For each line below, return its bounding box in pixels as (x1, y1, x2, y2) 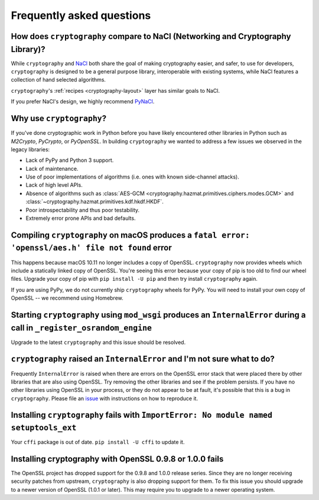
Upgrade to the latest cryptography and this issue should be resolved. (11, 339, 186, 346)
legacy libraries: (11, 145, 50, 153)
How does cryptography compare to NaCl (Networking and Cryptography (11, 31, 291, 41)
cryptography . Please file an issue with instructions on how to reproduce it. (11, 395, 198, 402)
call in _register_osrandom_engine (11, 323, 152, 333)
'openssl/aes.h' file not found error (11, 243, 172, 253)
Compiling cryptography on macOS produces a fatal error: (11, 230, 250, 240)
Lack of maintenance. (25, 165, 79, 172)
